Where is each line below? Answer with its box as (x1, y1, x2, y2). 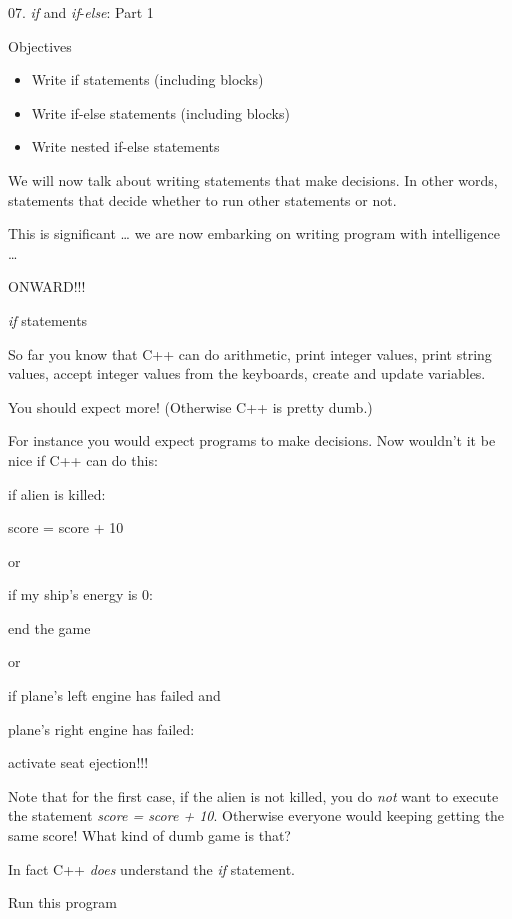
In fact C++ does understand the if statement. (8, 858, 295, 879)
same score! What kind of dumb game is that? (8, 825, 291, 846)
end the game (8, 617, 91, 638)
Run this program (8, 892, 117, 913)
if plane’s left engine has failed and (8, 685, 221, 706)
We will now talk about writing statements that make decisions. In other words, (8, 169, 498, 190)
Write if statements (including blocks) (31, 69, 264, 90)
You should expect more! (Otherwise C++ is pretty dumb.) (8, 396, 373, 417)
